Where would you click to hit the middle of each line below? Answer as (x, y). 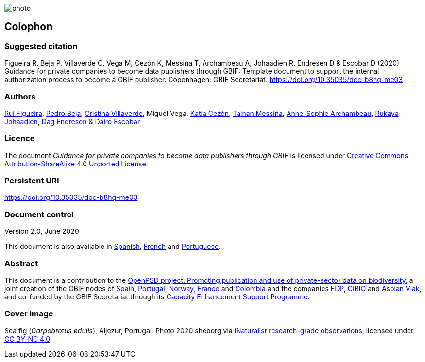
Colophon (29, 27)
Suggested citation (41, 46)
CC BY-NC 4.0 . (28, 339)
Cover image (29, 314)
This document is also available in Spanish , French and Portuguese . (113, 247)
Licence (20, 139)
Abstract (21, 263)
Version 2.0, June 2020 (42, 231)
